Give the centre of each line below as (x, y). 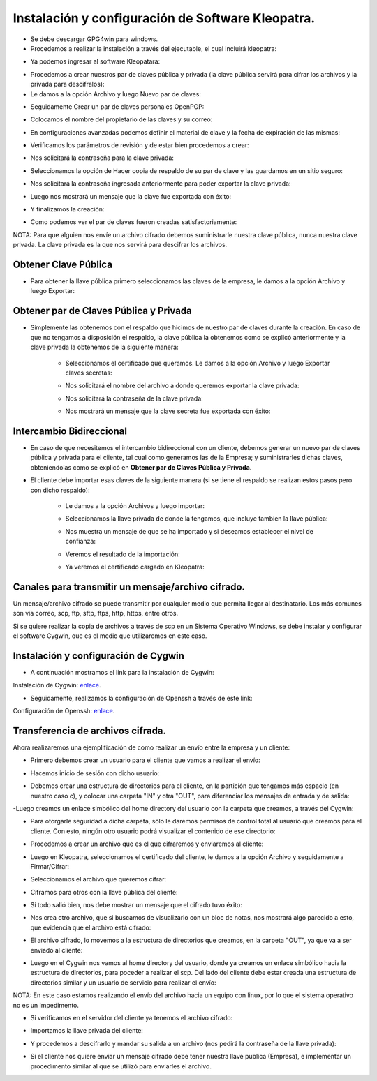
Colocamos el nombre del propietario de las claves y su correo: (121, 119)
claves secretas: (89, 373)
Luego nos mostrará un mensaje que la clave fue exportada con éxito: (131, 196)
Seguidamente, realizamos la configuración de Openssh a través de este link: (141, 698)
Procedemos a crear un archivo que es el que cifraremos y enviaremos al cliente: (147, 844)
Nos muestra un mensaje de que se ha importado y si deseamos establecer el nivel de (189, 531)
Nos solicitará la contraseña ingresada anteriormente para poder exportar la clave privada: (161, 184)
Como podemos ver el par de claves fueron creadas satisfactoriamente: (134, 222)
